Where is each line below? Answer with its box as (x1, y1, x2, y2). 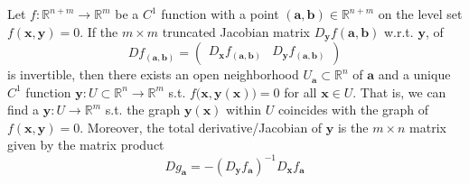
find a (7, 100, 40, 119)
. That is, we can (352, 82, 446, 101)
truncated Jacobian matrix (162, 22, 310, 41)
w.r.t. (383, 22, 414, 41)
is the (337, 117, 369, 136)
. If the (80, 22, 118, 41)
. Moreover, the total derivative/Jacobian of (80, 117, 323, 136)
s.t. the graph (105, 100, 181, 119)
